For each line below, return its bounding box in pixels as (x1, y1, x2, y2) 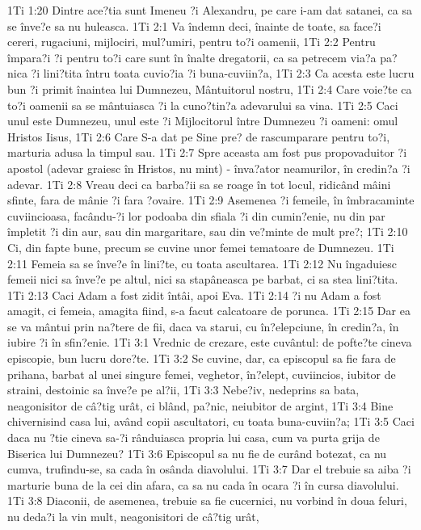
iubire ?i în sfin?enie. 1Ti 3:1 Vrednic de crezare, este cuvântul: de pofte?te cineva (7, 334, 412, 351)
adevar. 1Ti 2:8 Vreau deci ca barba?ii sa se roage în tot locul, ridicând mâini (7, 175, 391, 192)
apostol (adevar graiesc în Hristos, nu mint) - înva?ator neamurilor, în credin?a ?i (7, 159, 410, 176)
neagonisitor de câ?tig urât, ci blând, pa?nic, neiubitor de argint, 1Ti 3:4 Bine (7, 397, 394, 414)
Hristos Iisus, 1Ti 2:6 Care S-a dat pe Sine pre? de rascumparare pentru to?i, (7, 128, 390, 145)
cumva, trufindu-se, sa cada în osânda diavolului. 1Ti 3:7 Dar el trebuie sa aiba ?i (7, 461, 411, 477)
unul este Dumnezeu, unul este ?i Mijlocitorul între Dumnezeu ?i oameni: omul (7, 112, 398, 129)
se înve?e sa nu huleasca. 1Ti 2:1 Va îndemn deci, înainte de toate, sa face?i (7, 17, 381, 34)
